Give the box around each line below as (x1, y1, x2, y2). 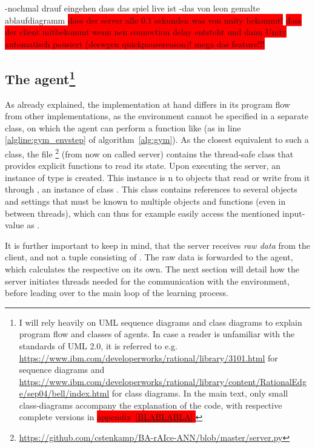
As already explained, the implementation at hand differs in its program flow (5, 97, 290, 110)
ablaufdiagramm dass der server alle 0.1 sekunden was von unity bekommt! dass (5, 13, 302, 26)
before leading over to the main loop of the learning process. (5, 286, 228, 299)
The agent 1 (5, 67, 76, 88)
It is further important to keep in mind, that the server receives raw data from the (5, 239, 311, 251)
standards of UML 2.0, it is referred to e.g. (19, 339, 177, 352)
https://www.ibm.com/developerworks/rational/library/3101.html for (19, 351, 278, 364)
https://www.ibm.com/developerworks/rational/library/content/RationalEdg (19, 375, 307, 387)
